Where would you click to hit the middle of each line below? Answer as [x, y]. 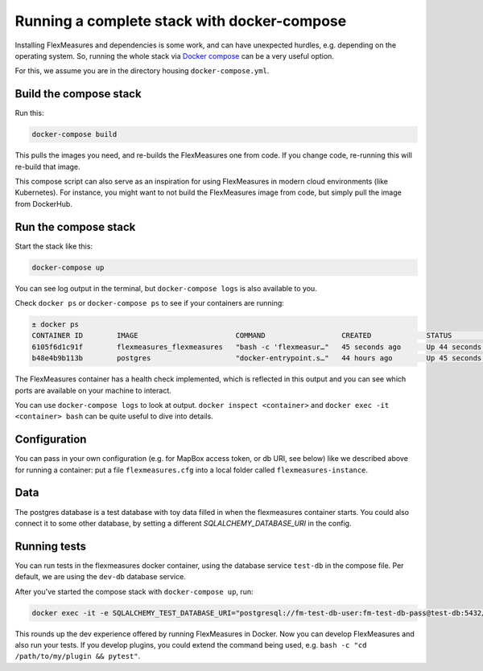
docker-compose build [74, 134]
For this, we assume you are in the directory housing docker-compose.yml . [142, 71]
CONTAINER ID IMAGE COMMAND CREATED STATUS [242, 335]
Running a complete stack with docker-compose [181, 21]
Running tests [51, 546]
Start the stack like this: [54, 246]
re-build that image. [47, 167]
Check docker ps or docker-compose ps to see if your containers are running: [150, 303]
